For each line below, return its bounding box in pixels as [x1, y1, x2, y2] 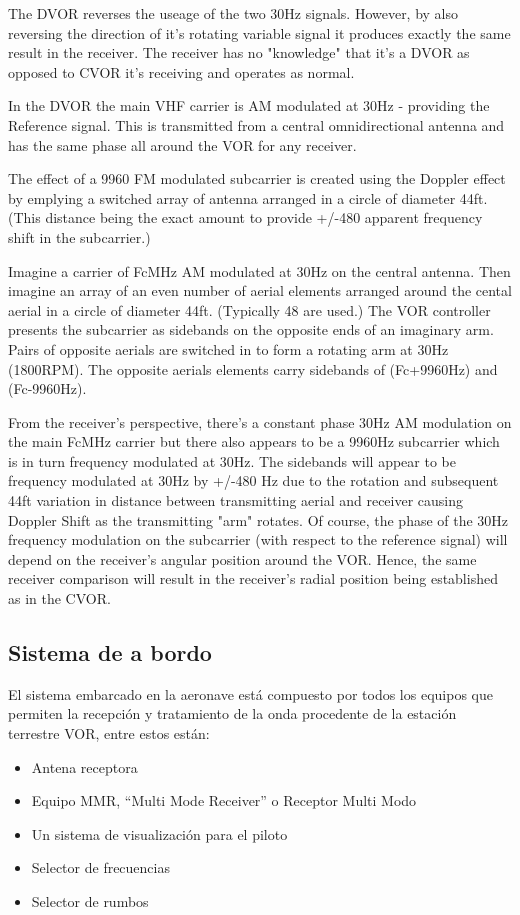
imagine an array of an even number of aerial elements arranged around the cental [8, 280, 512, 301]
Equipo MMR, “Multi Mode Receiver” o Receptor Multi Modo [31, 790, 417, 811]
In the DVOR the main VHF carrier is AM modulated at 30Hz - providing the [8, 95, 490, 116]
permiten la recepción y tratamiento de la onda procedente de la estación [8, 703, 457, 724]
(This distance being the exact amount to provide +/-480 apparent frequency [8, 207, 483, 228]
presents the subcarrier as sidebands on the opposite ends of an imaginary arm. [8, 319, 494, 340]
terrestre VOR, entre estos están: [8, 723, 210, 744]
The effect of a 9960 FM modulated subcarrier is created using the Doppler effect [8, 168, 506, 189]
